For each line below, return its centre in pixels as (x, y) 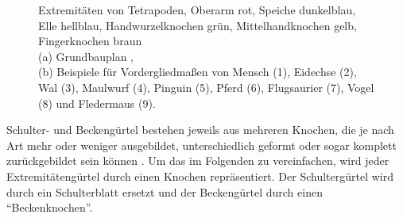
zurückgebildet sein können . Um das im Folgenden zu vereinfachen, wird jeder (198, 161)
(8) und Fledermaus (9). (97, 103)
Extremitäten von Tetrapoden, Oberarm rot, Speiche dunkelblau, (197, 10)
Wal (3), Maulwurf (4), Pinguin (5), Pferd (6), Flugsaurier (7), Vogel (206, 87)
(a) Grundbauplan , (86, 56)
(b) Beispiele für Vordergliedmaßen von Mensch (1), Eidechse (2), (198, 72)
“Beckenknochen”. (50, 207)
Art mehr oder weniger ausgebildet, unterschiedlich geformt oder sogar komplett (201, 145)
